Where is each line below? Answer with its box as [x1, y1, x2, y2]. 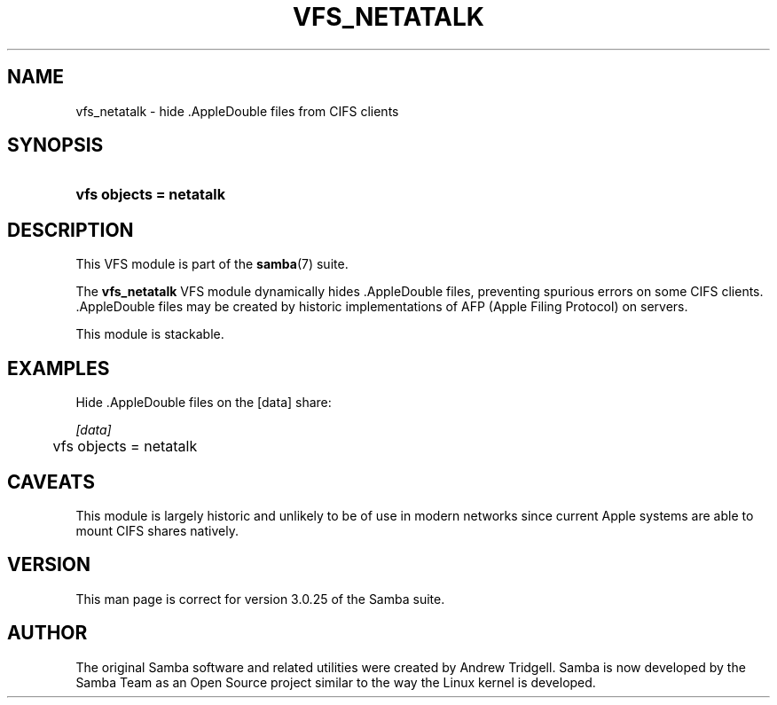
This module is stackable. [75, 326, 224, 342]
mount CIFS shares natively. [75, 522, 239, 538]
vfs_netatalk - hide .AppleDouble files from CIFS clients [75, 103, 399, 119]
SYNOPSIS [7, 134, 104, 157]
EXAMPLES [7, 356, 110, 380]
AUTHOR [7, 622, 88, 645]
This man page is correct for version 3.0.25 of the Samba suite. [75, 591, 445, 607]
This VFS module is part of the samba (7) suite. [75, 256, 349, 272]
